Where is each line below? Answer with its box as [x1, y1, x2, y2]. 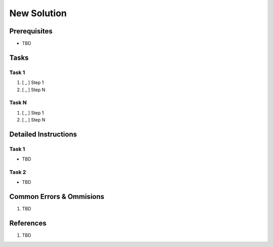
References [9, 219, 47, 228]
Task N [9, 99, 27, 106]
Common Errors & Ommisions [9, 192, 105, 201]
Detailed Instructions [9, 130, 77, 139]
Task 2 [9, 169, 26, 176]
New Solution [9, 8, 67, 19]
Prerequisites [9, 27, 53, 35]
